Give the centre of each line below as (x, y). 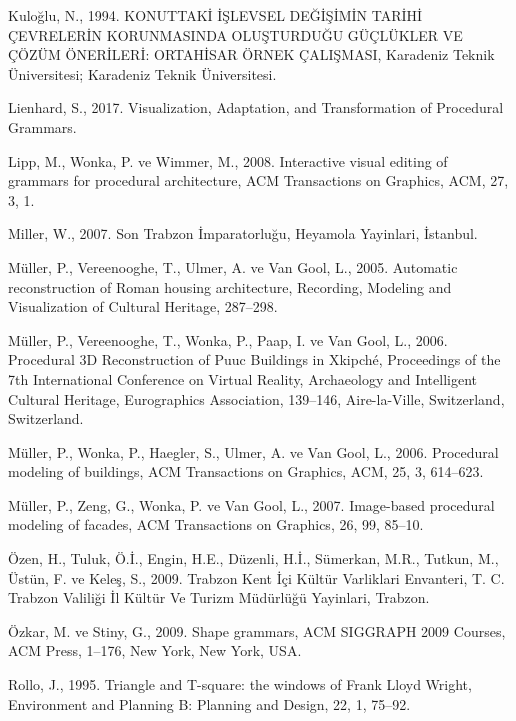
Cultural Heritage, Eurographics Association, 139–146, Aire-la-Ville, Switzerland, (256, 398)
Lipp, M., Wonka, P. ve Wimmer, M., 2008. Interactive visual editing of (228, 160)
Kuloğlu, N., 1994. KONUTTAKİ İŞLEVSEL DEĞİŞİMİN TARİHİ (215, 15)
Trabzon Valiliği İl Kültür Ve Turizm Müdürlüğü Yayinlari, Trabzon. (219, 597)
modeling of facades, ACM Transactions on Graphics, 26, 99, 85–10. (216, 524)
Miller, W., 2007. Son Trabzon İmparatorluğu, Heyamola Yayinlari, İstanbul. (243, 233)
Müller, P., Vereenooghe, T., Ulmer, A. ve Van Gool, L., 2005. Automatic (233, 266)
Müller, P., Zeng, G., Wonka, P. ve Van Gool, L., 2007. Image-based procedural (251, 504)
